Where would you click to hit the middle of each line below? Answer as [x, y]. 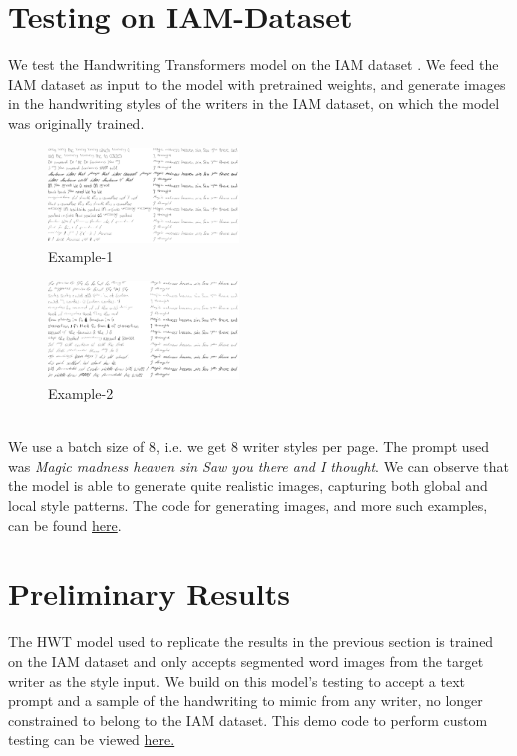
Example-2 [81, 393]
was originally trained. [76, 122]
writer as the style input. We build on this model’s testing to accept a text [237, 680]
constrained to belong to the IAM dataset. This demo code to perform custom [248, 719]
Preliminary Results [149, 593]
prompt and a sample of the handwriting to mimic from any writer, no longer [245, 700]
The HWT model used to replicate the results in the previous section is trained [251, 641]
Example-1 [81, 256]
